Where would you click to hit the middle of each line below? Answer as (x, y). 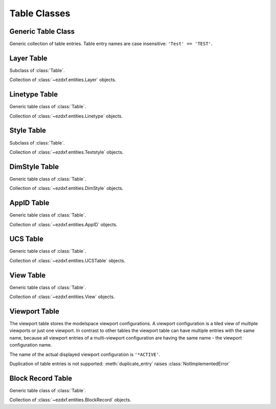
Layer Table (29, 58)
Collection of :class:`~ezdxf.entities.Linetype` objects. (66, 116)
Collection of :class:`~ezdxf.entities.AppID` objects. (63, 224)
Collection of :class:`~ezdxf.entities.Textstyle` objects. (66, 152)
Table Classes (40, 13)
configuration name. (31, 345)
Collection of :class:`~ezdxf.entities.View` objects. (62, 297)
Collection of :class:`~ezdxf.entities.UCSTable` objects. (67, 260)
